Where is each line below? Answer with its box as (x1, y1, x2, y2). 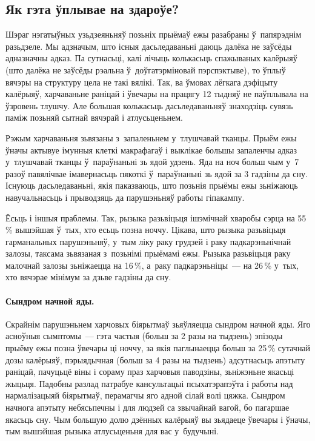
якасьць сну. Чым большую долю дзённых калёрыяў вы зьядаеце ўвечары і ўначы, (5, 412, 311, 425)
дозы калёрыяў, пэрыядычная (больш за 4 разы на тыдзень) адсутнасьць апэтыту (5, 353, 305, 366)
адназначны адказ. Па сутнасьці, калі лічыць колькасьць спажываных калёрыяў (5, 52, 297, 64)
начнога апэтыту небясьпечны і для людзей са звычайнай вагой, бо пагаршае (5, 401, 290, 414)
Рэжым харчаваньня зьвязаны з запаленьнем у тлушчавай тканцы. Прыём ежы (5, 131, 297, 144)
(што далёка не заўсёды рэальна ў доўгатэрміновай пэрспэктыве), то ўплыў (5, 63, 286, 76)
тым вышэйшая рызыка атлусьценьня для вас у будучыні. (5, 425, 219, 437)
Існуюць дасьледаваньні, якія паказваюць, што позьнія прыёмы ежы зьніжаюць (5, 179, 298, 192)
